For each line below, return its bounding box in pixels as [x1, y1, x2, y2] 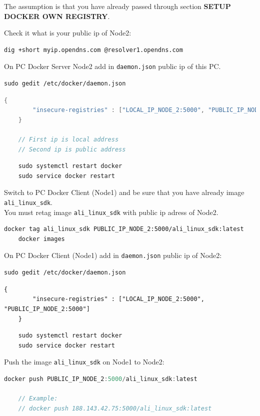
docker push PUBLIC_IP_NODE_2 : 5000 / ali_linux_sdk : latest [4, 375, 197, 382]
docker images [18, 235, 65, 242]
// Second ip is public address [18, 145, 126, 153]
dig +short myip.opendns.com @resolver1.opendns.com [4, 46, 183, 53]
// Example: [18, 395, 58, 402]
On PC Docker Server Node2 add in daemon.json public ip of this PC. [4, 61, 221, 71]
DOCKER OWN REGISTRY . [4, 10, 110, 21]
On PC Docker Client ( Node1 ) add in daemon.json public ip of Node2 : [4, 250, 222, 260]
